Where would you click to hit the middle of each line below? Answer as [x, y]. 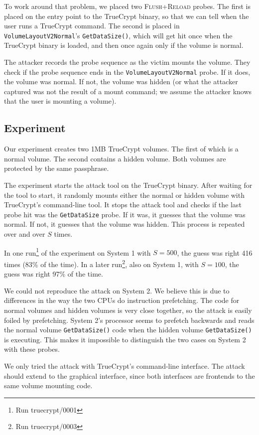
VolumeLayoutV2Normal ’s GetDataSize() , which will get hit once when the [118, 35]
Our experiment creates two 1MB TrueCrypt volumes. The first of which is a [121, 149]
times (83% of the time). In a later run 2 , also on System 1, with [101, 263]
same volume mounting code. [48, 385]
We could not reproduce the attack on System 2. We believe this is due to [117, 290]
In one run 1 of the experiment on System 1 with [77, 252]
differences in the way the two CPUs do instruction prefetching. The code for [122, 300]
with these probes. [32, 349]
